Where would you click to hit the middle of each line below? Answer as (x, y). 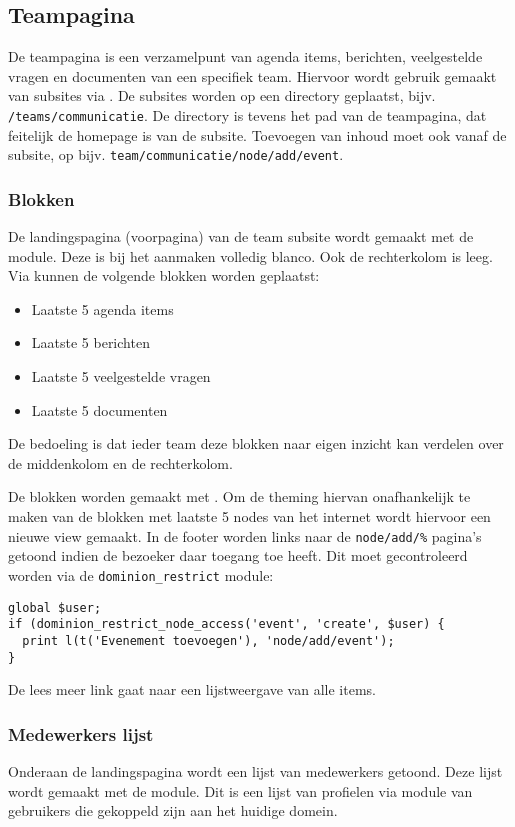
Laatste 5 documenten (99, 409)
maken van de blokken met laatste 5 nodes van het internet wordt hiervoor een (249, 516)
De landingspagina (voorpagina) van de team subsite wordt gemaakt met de (241, 236)
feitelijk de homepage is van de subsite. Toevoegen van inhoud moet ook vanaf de (257, 134)
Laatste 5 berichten (90, 342)
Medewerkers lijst (81, 733)
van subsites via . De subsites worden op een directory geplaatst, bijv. (222, 95)
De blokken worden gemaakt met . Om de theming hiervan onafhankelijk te (239, 496)
